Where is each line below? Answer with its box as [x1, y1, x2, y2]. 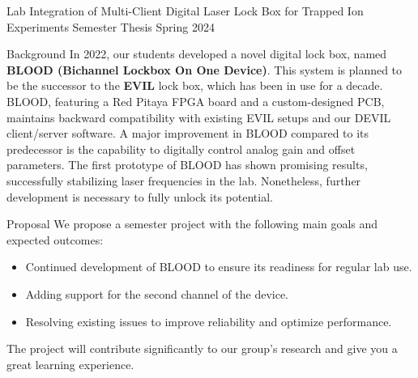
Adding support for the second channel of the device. [25, 285, 288, 302]
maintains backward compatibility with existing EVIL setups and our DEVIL [6, 108, 391, 125]
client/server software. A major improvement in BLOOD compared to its [6, 125, 369, 142]
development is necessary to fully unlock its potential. [6, 188, 273, 205]
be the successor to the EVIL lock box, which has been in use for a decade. [6, 77, 383, 94]
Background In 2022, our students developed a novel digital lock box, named [6, 45, 387, 62]
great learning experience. [6, 355, 134, 372]
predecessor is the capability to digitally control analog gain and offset [6, 140, 356, 157]
